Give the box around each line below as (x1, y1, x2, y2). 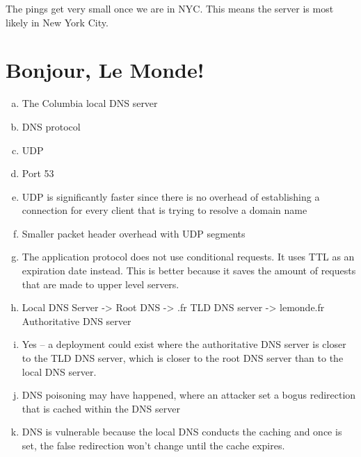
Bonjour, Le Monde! (6, 56, 204, 84)
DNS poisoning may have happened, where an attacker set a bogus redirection (22, 388, 356, 402)
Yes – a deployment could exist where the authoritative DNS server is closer (22, 337, 346, 351)
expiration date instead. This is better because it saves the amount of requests (22, 263, 356, 278)
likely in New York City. (6, 15, 109, 29)
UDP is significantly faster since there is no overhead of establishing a (22, 189, 320, 203)
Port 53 (22, 166, 54, 181)
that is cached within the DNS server (22, 401, 180, 415)
